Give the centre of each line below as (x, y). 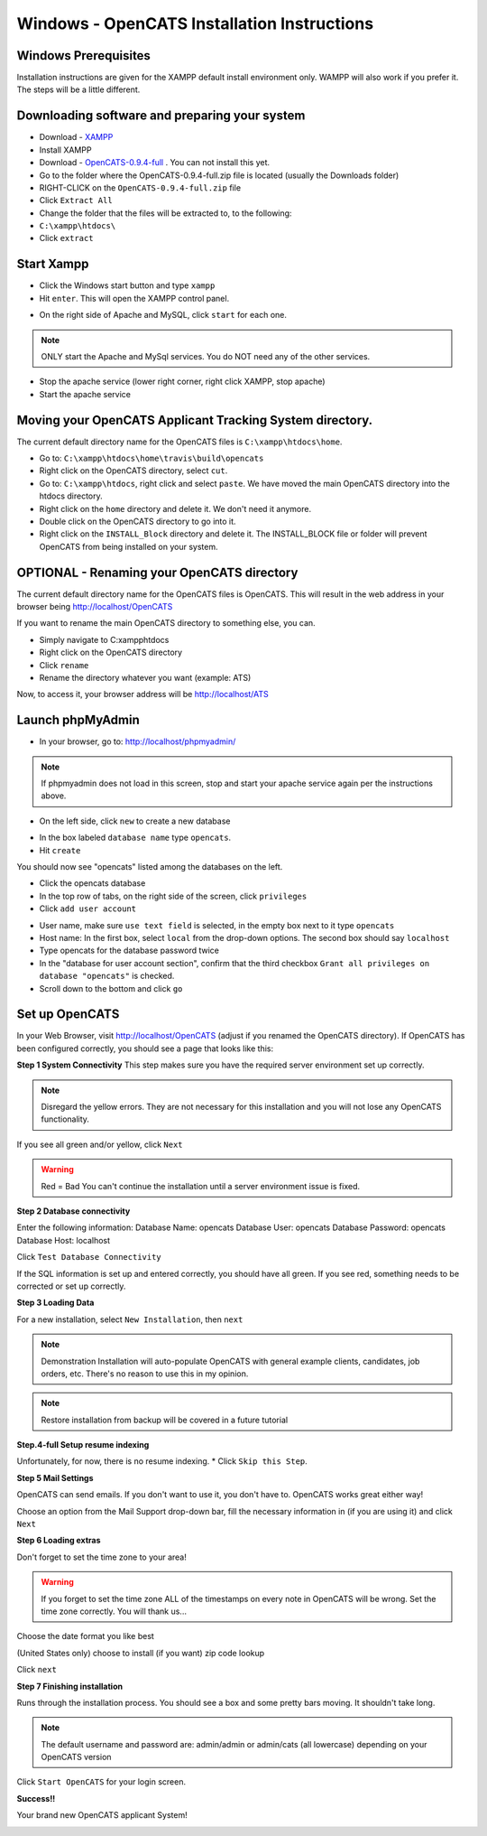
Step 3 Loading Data (55, 1303)
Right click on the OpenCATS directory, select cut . (133, 471)
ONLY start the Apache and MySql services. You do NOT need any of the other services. (206, 356)
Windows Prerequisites (83, 56)
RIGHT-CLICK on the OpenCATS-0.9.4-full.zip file (140, 187)
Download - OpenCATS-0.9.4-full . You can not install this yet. (155, 163)
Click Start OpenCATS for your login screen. (101, 1782)
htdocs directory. (71, 496)
